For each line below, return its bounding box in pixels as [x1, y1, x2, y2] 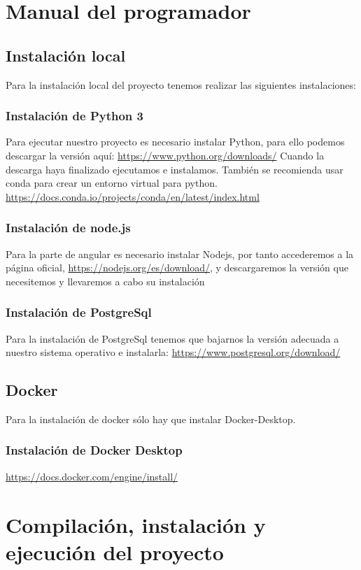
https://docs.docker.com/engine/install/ [6, 469, 178, 483]
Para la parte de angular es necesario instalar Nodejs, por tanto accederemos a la [6, 246, 354, 261]
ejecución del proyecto [6, 537, 224, 566]
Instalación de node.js [6, 219, 131, 236]
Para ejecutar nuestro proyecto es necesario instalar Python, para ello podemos [6, 134, 345, 149]
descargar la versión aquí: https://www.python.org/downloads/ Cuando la [6, 148, 325, 162]
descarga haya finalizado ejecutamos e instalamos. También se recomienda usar [6, 162, 344, 176]
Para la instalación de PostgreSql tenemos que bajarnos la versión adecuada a [6, 331, 339, 345]
